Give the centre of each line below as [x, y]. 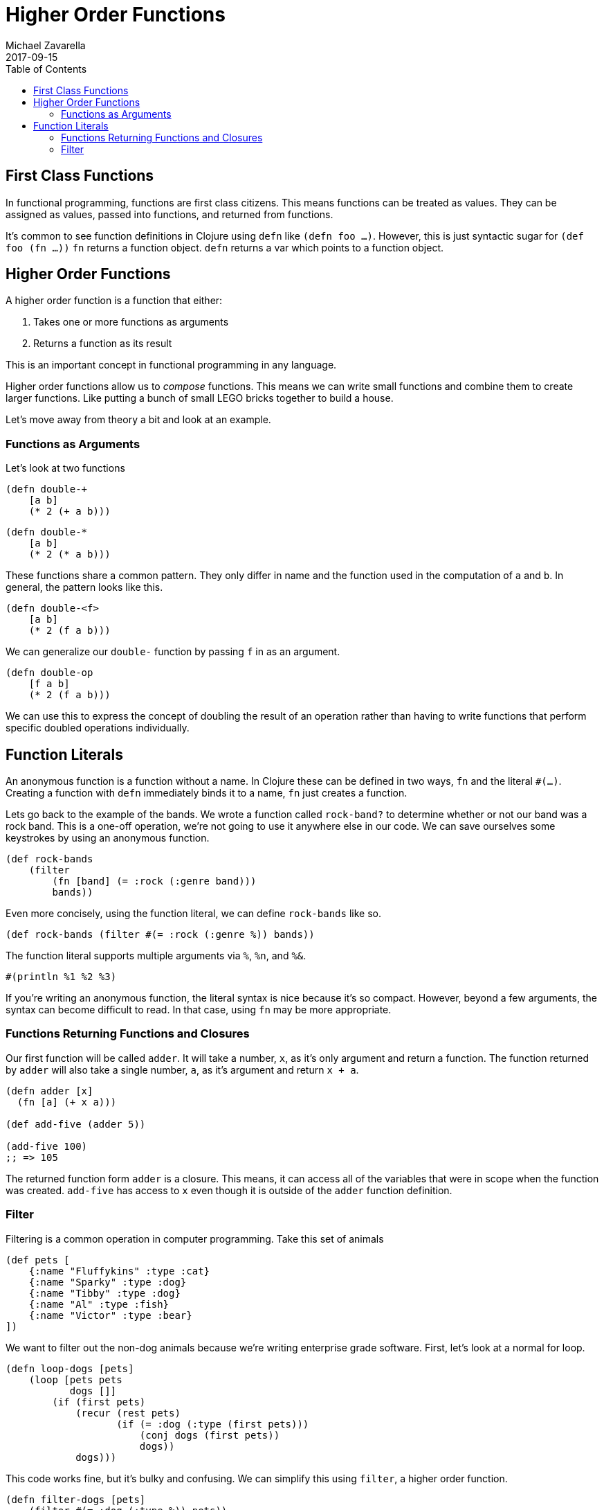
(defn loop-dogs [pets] [70, 1368]
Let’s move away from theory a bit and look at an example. [138, 420]
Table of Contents [46, 69]
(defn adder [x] [49, 1091]
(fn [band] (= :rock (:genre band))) [154, 881]
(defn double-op [49, 673]
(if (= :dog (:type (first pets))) [213, 1424]
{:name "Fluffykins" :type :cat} [119, 1271]
